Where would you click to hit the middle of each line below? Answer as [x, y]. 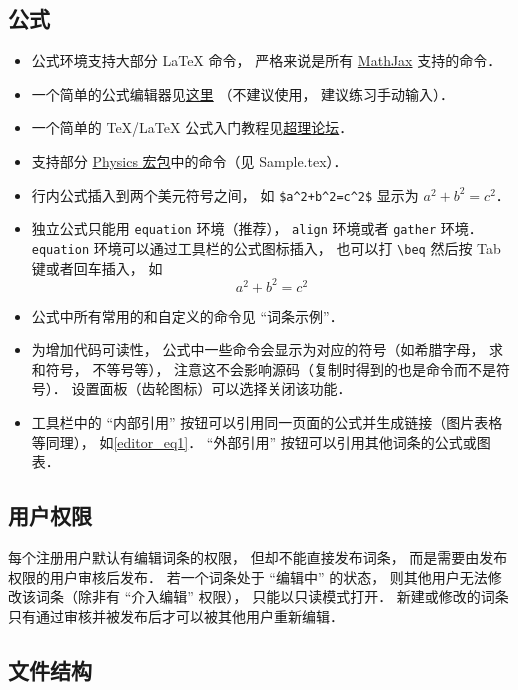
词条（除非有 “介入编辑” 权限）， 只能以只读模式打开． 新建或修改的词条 [272, 596]
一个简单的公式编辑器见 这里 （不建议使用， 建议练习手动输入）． [243, 93]
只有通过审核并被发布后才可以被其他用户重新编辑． [176, 615]
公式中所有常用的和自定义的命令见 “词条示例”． [187, 315]
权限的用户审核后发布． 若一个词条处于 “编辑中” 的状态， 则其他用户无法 [248, 576]
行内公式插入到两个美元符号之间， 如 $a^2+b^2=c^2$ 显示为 [225, 194]
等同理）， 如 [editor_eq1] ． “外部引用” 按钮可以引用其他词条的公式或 [254, 441]
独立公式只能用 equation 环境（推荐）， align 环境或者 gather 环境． [257, 228]
